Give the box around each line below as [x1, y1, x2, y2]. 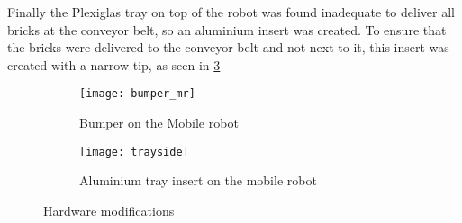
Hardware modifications [43, 201, 175, 219]
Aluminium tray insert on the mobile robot [79, 171, 317, 190]
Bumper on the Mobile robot [79, 113, 239, 132]
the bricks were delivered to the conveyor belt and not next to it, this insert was [7, 38, 449, 57]
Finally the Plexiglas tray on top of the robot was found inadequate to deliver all [7, 3, 455, 21]
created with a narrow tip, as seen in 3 [7, 55, 221, 74]
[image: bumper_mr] [79, 87, 195, 101]
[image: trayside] [79, 145, 189, 158]
